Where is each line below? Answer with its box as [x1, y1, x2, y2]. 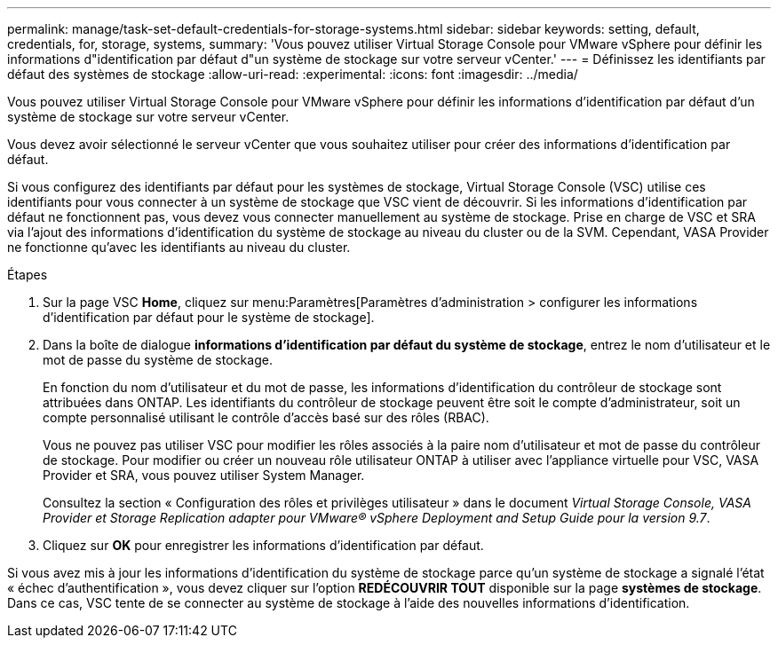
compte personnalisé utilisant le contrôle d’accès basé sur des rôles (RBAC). [43, 410, 489, 425]
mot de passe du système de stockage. [43, 352, 273, 367]
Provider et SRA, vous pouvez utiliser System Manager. [43, 468, 365, 483]
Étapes [7, 267, 48, 282]
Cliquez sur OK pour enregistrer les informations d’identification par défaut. [43, 538, 484, 553]
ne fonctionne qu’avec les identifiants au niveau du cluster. [7, 240, 351, 255]
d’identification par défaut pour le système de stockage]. [43, 310, 375, 325]
